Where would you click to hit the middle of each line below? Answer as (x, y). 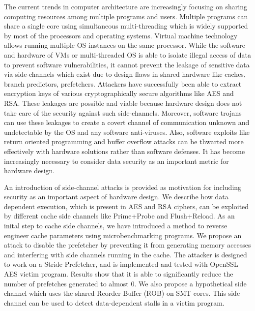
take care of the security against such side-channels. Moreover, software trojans (123, 112)
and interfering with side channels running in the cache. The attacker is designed (126, 254)
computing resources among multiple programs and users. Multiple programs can (126, 16)
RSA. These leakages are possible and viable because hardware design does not (123, 103)
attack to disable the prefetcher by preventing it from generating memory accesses (127, 245)
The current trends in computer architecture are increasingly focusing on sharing (126, 6)
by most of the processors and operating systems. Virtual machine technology (121, 35)
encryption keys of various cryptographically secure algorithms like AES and (119, 93)
